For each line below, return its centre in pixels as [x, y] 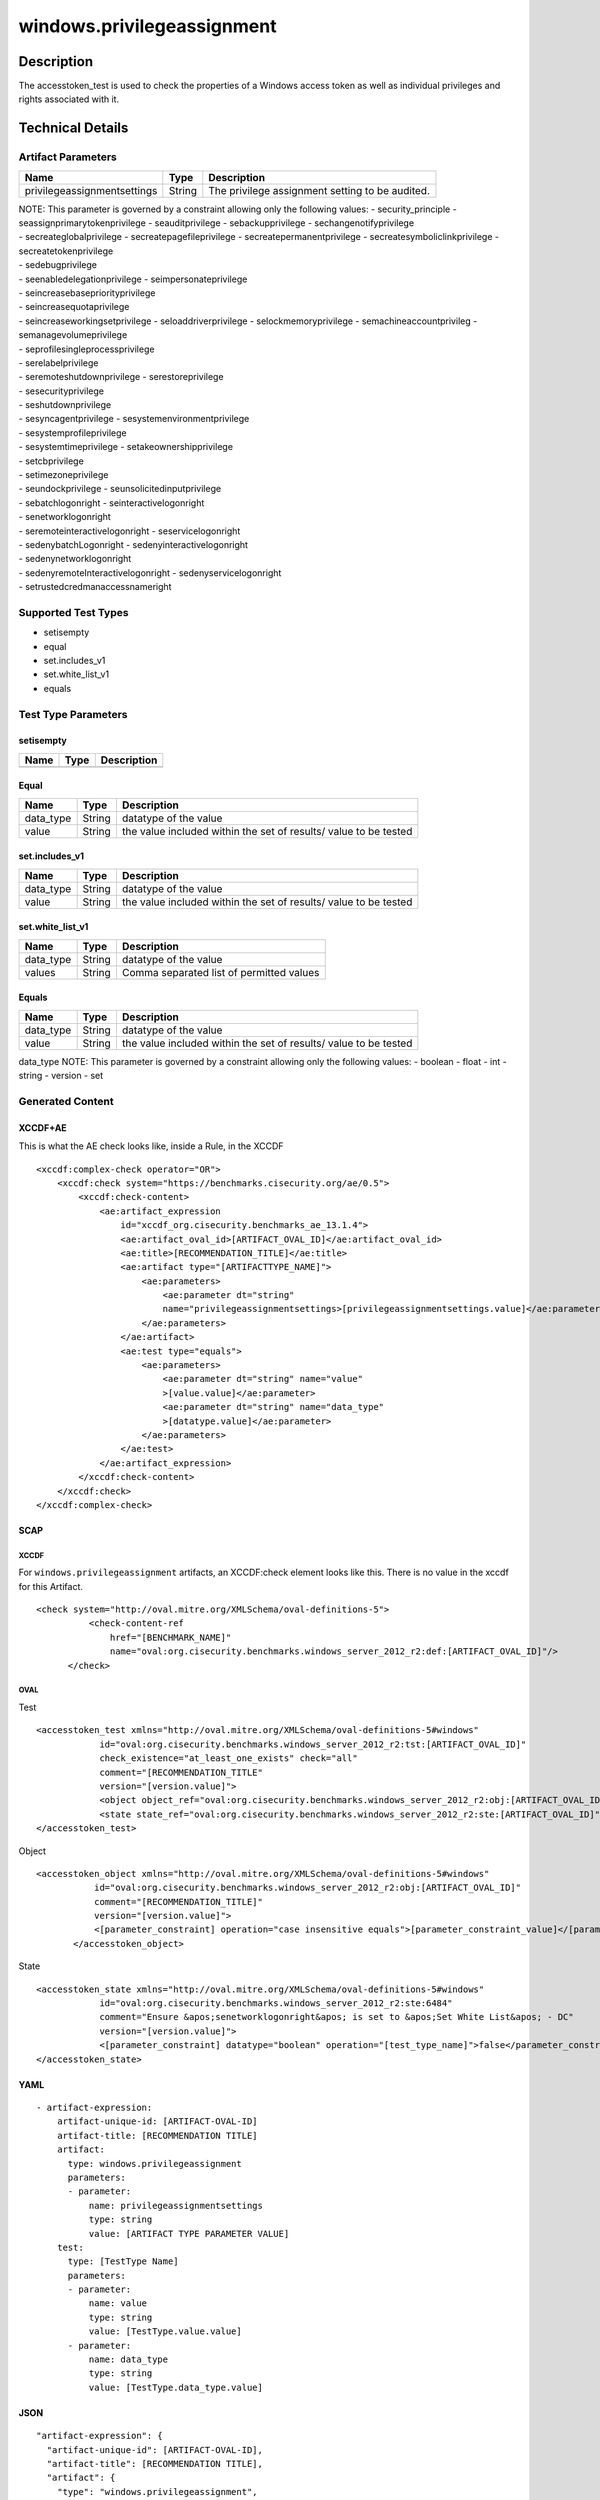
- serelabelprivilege [58, 362]
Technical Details [73, 128]
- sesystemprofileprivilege [72, 432]
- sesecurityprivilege [61, 391]
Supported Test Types [73, 612]
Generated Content [66, 1101]
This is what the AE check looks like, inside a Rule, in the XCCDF [151, 1146]
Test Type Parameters [73, 714]
